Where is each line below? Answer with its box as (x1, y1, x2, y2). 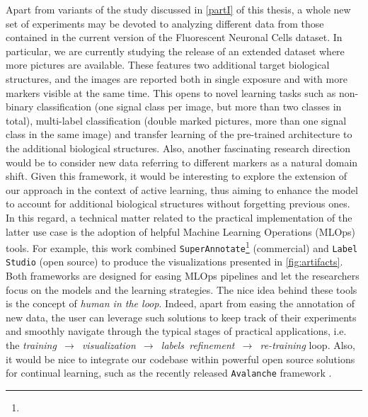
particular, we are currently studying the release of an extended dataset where (6, 43, 345, 58)
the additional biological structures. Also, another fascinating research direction (6, 140, 351, 155)
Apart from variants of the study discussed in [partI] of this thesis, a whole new (6, 2, 351, 16)
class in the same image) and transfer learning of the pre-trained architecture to (6, 127, 352, 142)
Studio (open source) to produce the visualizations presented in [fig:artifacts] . (6, 254, 343, 269)
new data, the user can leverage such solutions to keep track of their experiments (6, 309, 357, 324)
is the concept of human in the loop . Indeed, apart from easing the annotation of (6, 296, 355, 311)
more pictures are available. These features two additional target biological (6, 57, 330, 72)
